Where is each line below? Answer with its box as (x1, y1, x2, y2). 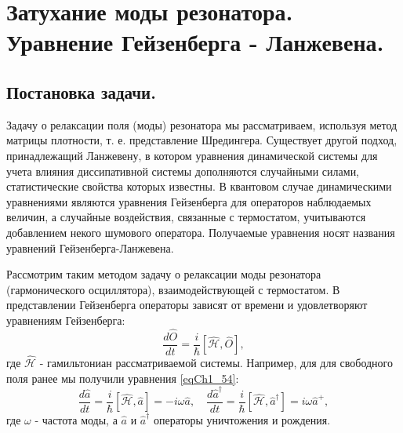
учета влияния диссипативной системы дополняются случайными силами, (6, 162, 360, 179)
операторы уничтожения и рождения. (154, 411, 331, 428)
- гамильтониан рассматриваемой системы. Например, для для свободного (39, 354, 393, 370)
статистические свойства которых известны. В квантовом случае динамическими (6, 178, 392, 195)
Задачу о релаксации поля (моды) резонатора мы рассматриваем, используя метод (6, 116, 398, 133)
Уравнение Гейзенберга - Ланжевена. (6, 26, 384, 58)
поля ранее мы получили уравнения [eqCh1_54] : (6, 369, 239, 386)
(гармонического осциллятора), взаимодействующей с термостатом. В (6, 281, 340, 297)
